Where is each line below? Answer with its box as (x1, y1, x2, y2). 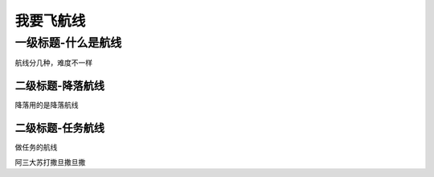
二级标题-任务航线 (14, 121, 104, 135)
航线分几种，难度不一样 (14, 58, 92, 68)
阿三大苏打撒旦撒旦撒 (14, 157, 86, 167)
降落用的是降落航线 (14, 101, 79, 110)
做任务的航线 (14, 142, 58, 152)
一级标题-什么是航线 (14, 35, 122, 50)
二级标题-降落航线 (14, 79, 104, 93)
